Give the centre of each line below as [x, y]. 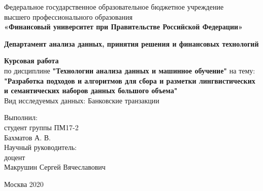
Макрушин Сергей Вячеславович [55, 167]
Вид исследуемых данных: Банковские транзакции [82, 100]
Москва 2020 [24, 184]
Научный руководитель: [40, 147]
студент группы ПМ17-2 [41, 127]
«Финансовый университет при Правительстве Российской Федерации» [123, 27]
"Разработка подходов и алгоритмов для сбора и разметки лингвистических [130, 80]
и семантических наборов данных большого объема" [91, 90]
